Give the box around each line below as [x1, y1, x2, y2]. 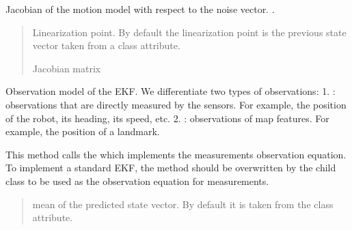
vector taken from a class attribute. [32, 38, 180, 53]
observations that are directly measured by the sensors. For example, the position [5, 97, 347, 111]
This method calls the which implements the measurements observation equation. [5, 147, 347, 161]
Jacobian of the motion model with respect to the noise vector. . [5, 2, 275, 16]
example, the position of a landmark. [5, 124, 160, 139]
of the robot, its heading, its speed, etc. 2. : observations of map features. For [5, 111, 329, 125]
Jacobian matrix [32, 61, 101, 75]
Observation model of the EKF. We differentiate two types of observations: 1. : [5, 84, 336, 98]
